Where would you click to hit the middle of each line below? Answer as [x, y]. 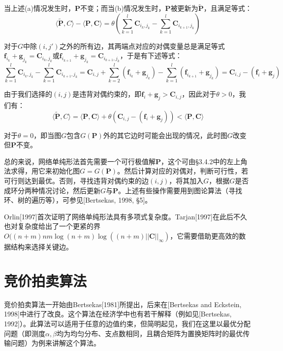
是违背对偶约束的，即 [107, 94]
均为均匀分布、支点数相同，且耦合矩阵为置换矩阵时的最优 [150, 333]
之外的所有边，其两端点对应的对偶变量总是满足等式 [142, 46]
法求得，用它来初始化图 [42, 171]
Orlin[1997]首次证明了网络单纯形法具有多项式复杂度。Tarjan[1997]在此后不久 [126, 216]
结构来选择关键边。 [42, 247]
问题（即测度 [25, 333]
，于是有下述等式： [151, 55]
